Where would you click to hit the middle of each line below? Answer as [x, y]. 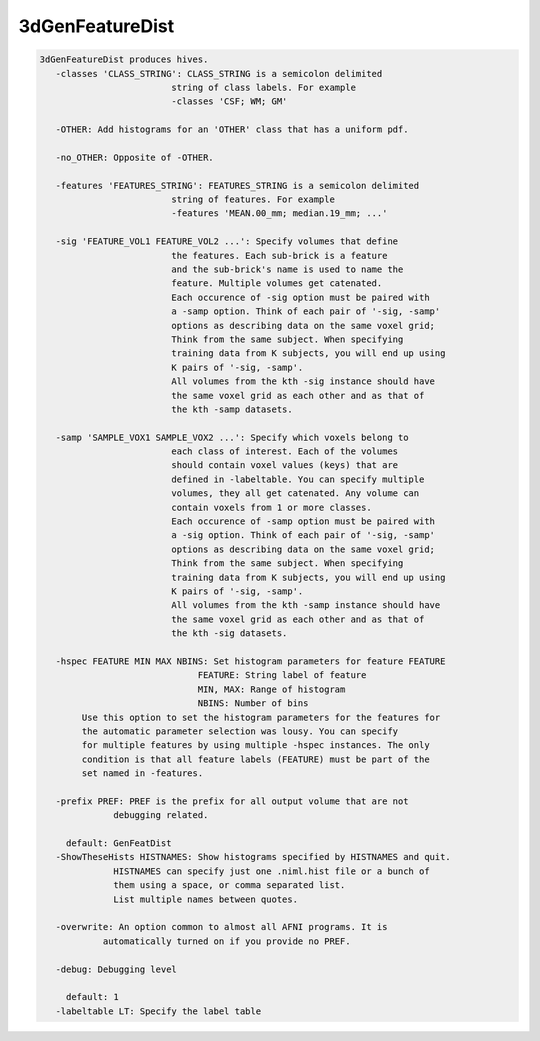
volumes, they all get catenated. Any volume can [295, 493]
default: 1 [92, 997]
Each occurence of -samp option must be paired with [303, 521]
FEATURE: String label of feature [282, 675]
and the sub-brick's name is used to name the [287, 269]
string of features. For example [253, 199]
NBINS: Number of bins [253, 703]
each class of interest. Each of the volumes [285, 451]
